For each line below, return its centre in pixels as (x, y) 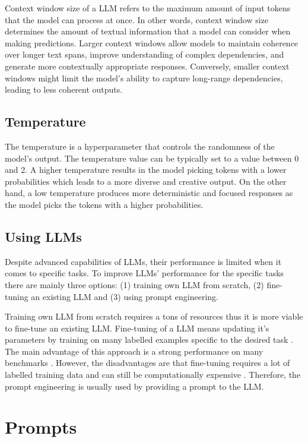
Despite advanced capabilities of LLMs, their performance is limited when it (143, 261)
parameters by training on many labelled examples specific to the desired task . (149, 340)
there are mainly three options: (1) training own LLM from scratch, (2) (134, 284)
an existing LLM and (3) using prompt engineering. (125, 296)
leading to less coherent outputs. (64, 89)
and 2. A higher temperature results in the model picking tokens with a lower (146, 170)
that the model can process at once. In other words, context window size (137, 19)
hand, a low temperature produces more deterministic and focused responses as (149, 193)
